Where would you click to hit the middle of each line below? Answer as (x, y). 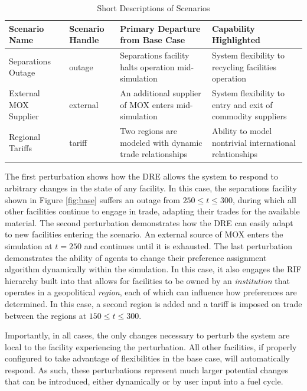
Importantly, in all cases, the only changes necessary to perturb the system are (147, 335)
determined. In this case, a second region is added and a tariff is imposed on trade (153, 303)
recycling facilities (244, 66)
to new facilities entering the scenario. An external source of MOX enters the (144, 234)
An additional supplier (161, 93)
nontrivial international (254, 142)
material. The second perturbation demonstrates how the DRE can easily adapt (149, 222)
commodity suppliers (249, 116)
